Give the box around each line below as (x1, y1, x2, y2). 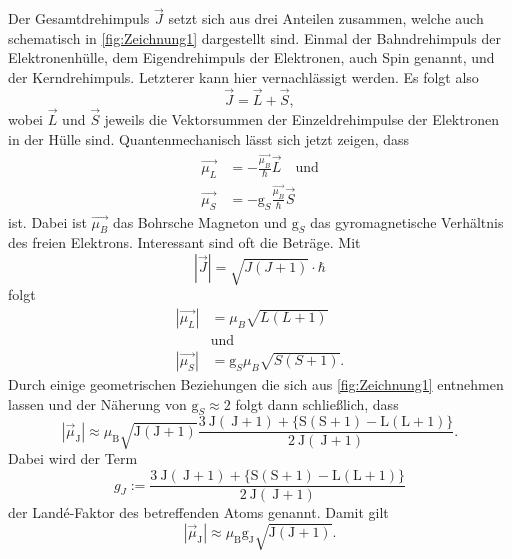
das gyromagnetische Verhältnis (310, 211, 504, 232)
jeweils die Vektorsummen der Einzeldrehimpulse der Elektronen (104, 109, 499, 130)
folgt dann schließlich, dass (235, 393, 399, 414)
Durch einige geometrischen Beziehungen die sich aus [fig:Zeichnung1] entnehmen (8, 374, 504, 394)
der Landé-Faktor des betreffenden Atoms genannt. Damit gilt (8, 502, 389, 523)
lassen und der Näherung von (8, 393, 187, 414)
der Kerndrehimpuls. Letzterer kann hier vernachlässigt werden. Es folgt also (8, 67, 479, 87)
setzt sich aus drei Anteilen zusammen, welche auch (168, 8, 484, 29)
